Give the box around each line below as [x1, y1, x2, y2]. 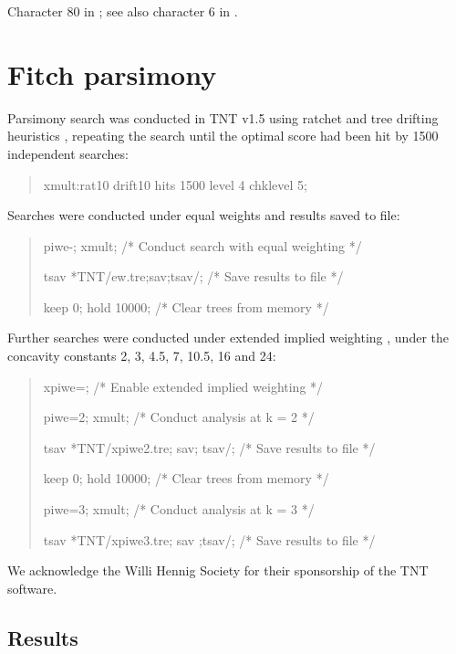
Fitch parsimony [7, 55, 217, 92]
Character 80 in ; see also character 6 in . [7, 2, 238, 20]
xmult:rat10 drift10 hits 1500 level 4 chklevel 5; [43, 174, 307, 194]
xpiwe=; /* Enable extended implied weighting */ [43, 376, 324, 396]
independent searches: [7, 143, 129, 163]
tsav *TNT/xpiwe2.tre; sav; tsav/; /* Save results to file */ [43, 438, 376, 457]
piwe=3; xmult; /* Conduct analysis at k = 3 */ [43, 500, 315, 519]
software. [7, 578, 57, 597]
